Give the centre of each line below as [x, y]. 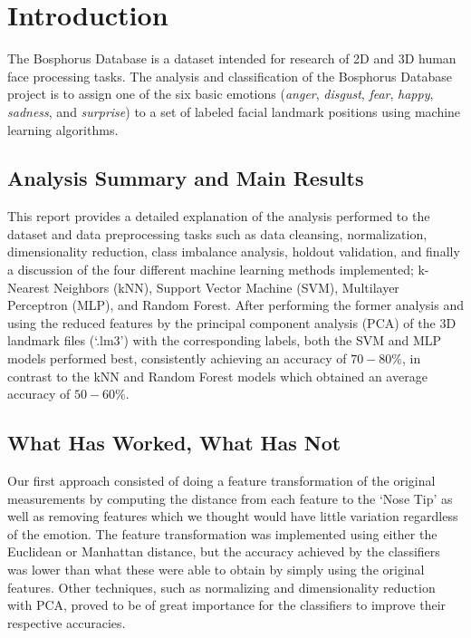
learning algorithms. [63, 129]
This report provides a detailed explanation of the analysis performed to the [219, 216]
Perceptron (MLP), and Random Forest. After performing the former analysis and [236, 305]
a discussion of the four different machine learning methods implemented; [211, 270]
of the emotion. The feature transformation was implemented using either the [222, 533]
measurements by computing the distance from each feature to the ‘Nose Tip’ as [230, 498]
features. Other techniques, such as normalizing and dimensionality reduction [221, 587]
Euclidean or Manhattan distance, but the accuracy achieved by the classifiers [224, 551]
